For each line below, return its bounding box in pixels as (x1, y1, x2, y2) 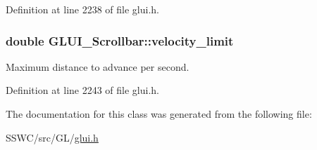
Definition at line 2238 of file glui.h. (6, 2, 160, 16)
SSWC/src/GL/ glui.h (6, 130, 99, 144)
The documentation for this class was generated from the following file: (6, 107, 312, 121)
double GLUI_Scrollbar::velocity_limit (6, 32, 234, 49)
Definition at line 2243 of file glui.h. (6, 83, 160, 97)
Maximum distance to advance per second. (6, 59, 189, 74)
